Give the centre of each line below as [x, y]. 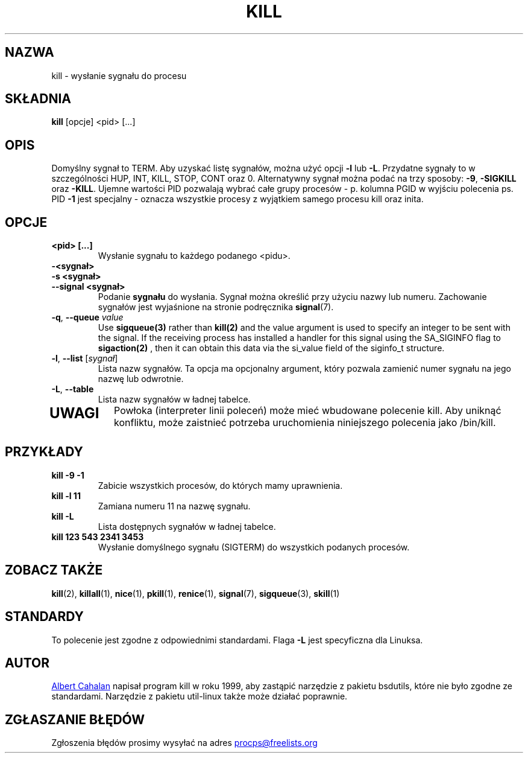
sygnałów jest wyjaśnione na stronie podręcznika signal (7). [216, 307]
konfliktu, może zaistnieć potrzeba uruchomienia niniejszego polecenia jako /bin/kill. [305, 423]
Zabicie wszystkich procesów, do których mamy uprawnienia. [220, 485]
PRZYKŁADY [44, 452]
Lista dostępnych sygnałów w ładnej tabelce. [187, 526]
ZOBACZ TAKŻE [54, 570]
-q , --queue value [87, 317]
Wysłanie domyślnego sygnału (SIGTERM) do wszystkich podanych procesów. [254, 547]
